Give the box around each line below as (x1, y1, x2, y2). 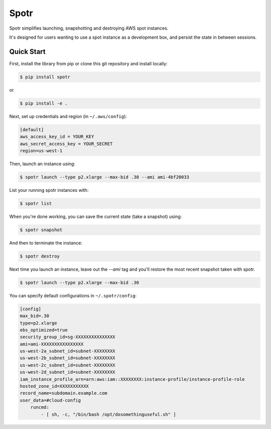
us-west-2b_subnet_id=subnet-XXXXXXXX (20, 355, 115, 361)
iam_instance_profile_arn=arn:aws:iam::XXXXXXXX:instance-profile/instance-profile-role (20, 376, 245, 382)
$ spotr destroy (20, 253, 60, 259)
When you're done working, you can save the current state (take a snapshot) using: (9, 213, 182, 220)
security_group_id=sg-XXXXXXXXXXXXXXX (20, 334, 115, 340)
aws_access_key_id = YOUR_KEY (20, 134, 94, 140)
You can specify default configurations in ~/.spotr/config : (9, 292, 137, 298)
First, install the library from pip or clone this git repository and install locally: (9, 60, 168, 66)
